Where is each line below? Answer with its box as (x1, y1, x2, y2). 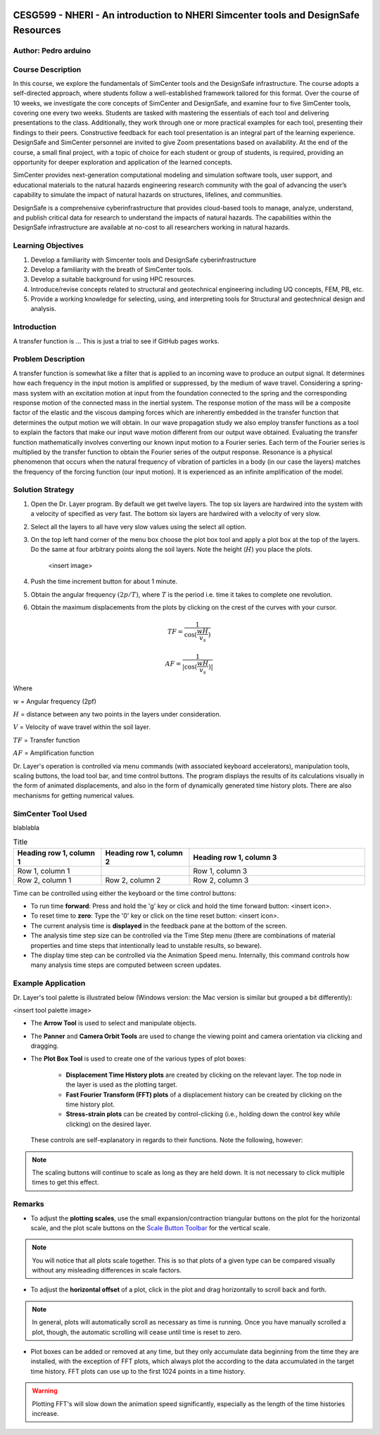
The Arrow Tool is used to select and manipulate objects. (30, 1019, 197, 1028)
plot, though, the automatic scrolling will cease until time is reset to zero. (32, 1327, 242, 1336)
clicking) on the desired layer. (65, 1120, 151, 1128)
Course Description (13, 64, 82, 74)
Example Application (13, 978, 86, 988)
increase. (32, 1409, 59, 1417)
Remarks (13, 1199, 45, 1209)
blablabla (13, 823, 40, 832)
